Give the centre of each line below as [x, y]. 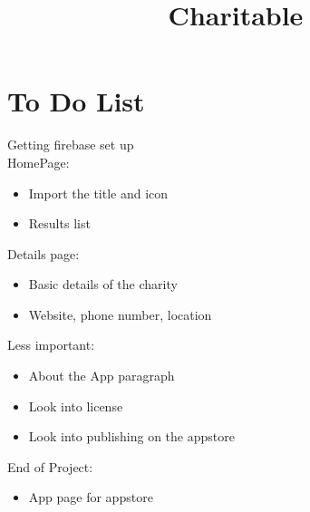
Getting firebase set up [71, 145]
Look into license [76, 406]
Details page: [44, 253]
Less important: [51, 345]
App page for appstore [91, 497]
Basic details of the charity [103, 284]
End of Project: [50, 466]
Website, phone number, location [120, 314]
